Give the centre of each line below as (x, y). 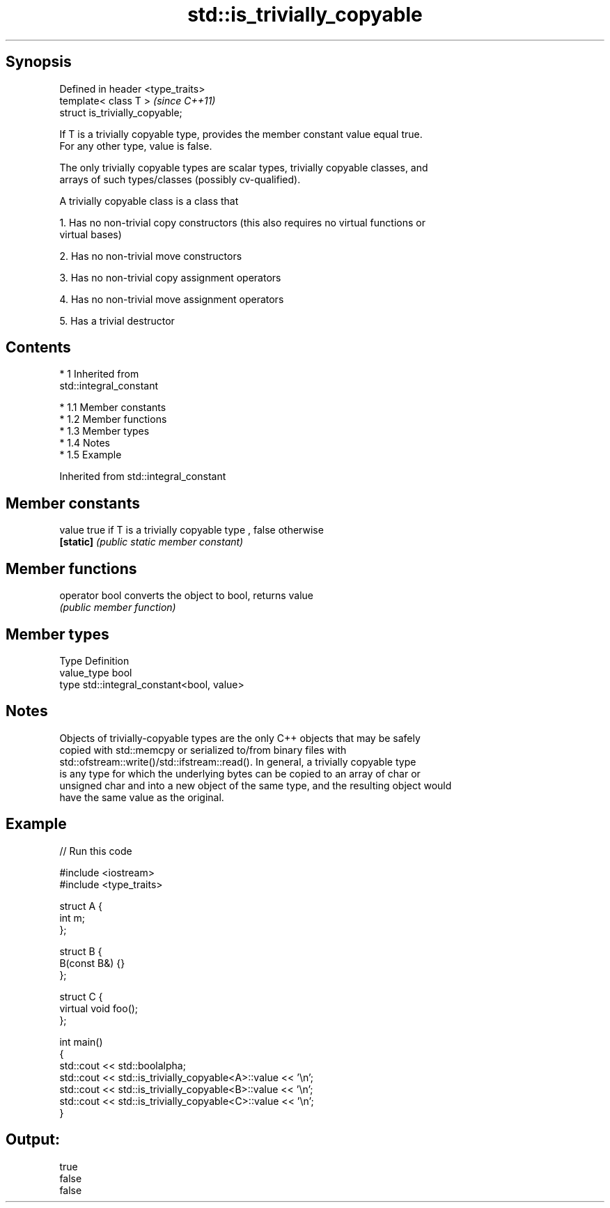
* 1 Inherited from (99, 374)
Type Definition (94, 660)
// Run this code (96, 851)
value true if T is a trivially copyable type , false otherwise (191, 530)
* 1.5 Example (91, 455)
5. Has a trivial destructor (117, 320)
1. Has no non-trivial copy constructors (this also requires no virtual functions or (242, 222)
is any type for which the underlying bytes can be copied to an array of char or (240, 773)
